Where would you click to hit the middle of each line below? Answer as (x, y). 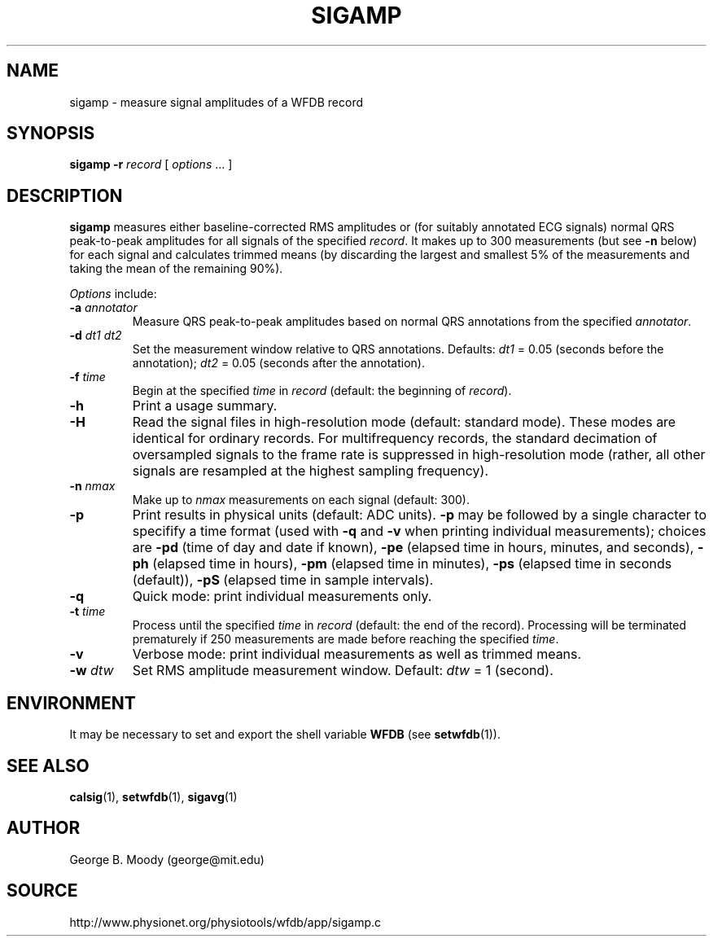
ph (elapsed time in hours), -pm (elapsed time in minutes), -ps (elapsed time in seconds (402, 564)
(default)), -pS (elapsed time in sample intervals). (283, 580)
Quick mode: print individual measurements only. (282, 597)
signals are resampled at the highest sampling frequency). (310, 471)
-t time (87, 612)
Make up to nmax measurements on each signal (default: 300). (301, 500)
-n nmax (92, 486)
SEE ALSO (48, 765)
